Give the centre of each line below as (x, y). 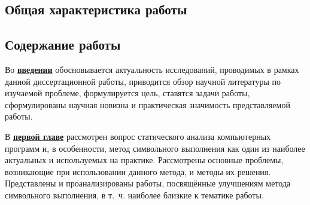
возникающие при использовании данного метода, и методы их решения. (138, 171)
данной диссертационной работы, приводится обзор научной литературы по (143, 81)
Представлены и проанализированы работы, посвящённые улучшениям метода (148, 183)
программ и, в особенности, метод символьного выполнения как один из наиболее (155, 148)
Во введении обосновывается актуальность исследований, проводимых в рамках (152, 69)
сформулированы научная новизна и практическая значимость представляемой (148, 104)
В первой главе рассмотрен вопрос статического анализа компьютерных (138, 136)
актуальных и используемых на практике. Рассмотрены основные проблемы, (144, 160)
